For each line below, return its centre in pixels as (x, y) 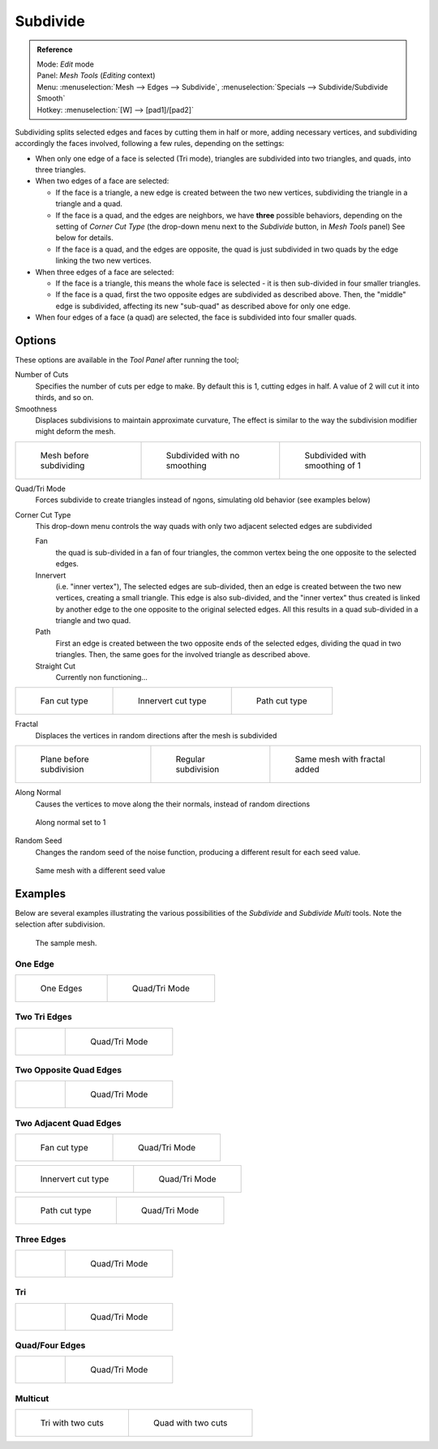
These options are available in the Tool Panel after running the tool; (127, 360)
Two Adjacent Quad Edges (68, 1123)
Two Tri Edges (44, 1017)
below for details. (84, 238)
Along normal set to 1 (71, 822)
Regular (191, 759)
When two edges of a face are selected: (102, 181)
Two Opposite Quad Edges (68, 1070)
